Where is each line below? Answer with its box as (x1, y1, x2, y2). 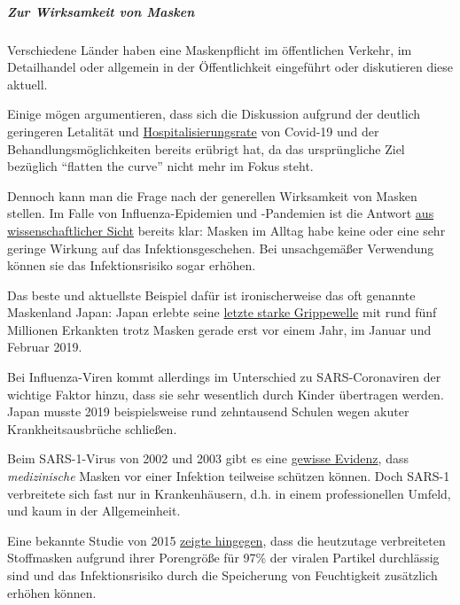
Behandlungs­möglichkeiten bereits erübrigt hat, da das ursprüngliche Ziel (7, 139, 405, 158)
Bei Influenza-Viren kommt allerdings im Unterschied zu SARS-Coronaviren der (7, 368, 441, 386)
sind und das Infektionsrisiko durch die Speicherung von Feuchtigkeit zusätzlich (7, 566, 438, 584)
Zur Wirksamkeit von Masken (7, 2, 195, 20)
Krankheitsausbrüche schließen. (7, 419, 177, 438)
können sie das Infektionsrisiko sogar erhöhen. (7, 256, 256, 275)
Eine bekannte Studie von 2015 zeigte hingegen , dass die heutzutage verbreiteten (7, 531, 446, 549)
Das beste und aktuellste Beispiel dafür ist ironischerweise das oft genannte (7, 285, 416, 304)
